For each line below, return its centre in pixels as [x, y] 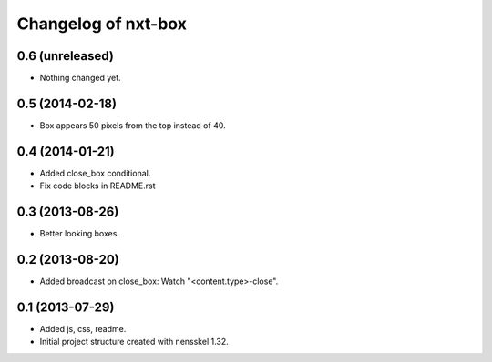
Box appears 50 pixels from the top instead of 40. [133, 125]
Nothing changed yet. [81, 78]
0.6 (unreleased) [65, 56]
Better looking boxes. [80, 234]
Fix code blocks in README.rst [97, 186]
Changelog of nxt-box [102, 24]
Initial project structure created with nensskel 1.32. [134, 342]
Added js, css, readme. [83, 328]
